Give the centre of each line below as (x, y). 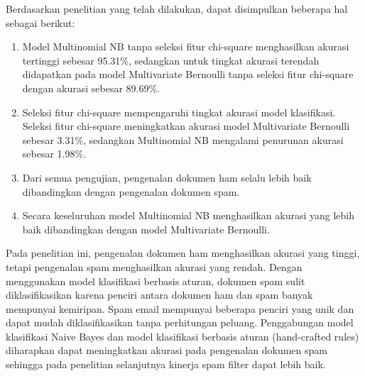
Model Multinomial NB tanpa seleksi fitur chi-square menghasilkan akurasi (186, 46)
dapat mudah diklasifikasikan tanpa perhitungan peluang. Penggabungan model (180, 322)
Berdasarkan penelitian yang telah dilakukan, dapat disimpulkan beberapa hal (177, 9)
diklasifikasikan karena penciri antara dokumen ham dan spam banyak (159, 295)
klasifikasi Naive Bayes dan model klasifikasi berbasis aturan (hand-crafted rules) (182, 336)
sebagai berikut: (40, 22)
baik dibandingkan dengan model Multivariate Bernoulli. (146, 229)
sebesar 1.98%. (54, 154)
